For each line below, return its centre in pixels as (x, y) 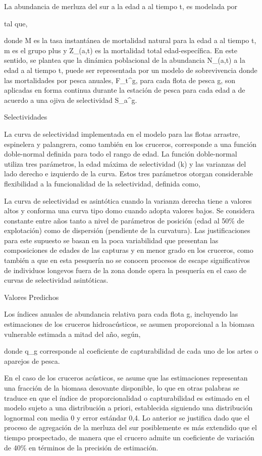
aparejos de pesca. (32, 360)
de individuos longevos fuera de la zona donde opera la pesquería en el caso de (125, 270)
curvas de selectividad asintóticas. (56, 280)
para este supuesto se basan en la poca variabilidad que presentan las (111, 240)
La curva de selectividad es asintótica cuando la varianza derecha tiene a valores (128, 200)
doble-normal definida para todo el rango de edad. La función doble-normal (121, 154)
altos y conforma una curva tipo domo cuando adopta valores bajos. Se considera (129, 211)
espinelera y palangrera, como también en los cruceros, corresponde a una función (130, 144)
